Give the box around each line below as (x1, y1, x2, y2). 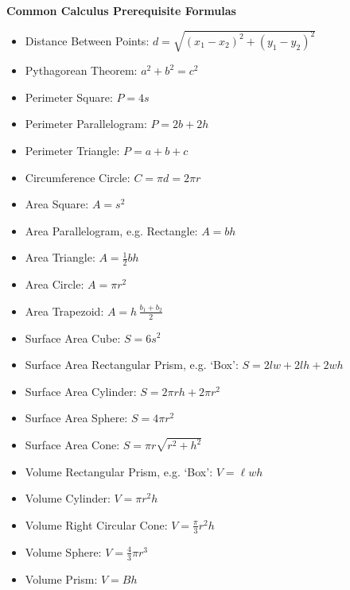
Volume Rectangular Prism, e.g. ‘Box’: (25, 463, 213, 479)
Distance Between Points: (25, 32, 150, 49)
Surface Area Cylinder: (25, 382, 137, 399)
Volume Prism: (25, 570, 98, 587)
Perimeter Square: (25, 88, 113, 105)
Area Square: (25, 196, 89, 212)
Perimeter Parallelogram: (25, 115, 147, 132)
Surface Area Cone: (25, 437, 120, 453)
